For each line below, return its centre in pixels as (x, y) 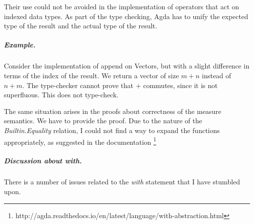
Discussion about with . (43, 161)
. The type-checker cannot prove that (78, 85)
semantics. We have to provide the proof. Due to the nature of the (103, 121)
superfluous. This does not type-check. (61, 95)
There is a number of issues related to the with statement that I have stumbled (122, 182)
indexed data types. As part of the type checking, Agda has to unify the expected (126, 16)
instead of (216, 75)
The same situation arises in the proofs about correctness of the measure (113, 111)
